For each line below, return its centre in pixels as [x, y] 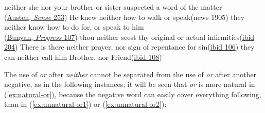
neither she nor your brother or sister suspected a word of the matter [113, 7]
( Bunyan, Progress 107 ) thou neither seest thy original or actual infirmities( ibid [129, 37]
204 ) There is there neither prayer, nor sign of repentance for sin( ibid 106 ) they [129, 47]
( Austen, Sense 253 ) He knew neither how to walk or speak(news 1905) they [125, 17]
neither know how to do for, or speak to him [74, 27]
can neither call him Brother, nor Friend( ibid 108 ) [83, 56]
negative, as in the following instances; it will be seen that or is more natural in [130, 84]
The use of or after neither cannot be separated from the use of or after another [130, 74]
